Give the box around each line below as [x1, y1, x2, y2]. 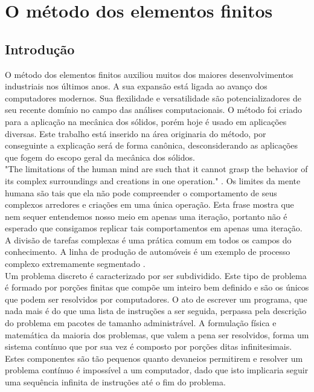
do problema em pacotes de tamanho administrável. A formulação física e [5, 316, 277, 329]
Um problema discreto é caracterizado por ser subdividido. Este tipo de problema [5, 269, 307, 281]
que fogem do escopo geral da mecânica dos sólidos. [5, 150, 195, 163]
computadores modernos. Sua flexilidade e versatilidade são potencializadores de [5, 91, 301, 104]
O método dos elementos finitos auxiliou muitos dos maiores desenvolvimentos [5, 68, 293, 80]
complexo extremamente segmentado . [5, 257, 146, 270]
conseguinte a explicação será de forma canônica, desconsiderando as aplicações [5, 139, 298, 152]
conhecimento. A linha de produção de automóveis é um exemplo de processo [5, 245, 290, 258]
